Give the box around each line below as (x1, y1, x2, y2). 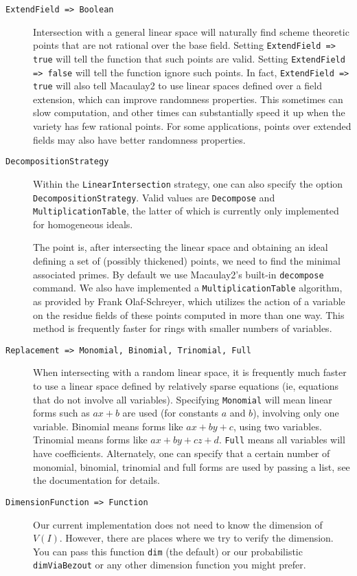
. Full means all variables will (218, 432, 345, 447)
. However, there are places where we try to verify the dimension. (59, 531, 334, 545)
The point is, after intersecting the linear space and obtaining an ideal (33, 240, 328, 254)
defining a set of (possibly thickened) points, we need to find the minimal (33, 254, 341, 268)
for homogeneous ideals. (33, 217, 133, 231)
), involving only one (253, 406, 339, 420)
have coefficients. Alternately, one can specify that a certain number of (33, 446, 330, 461)
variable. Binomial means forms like (33, 419, 183, 433)
